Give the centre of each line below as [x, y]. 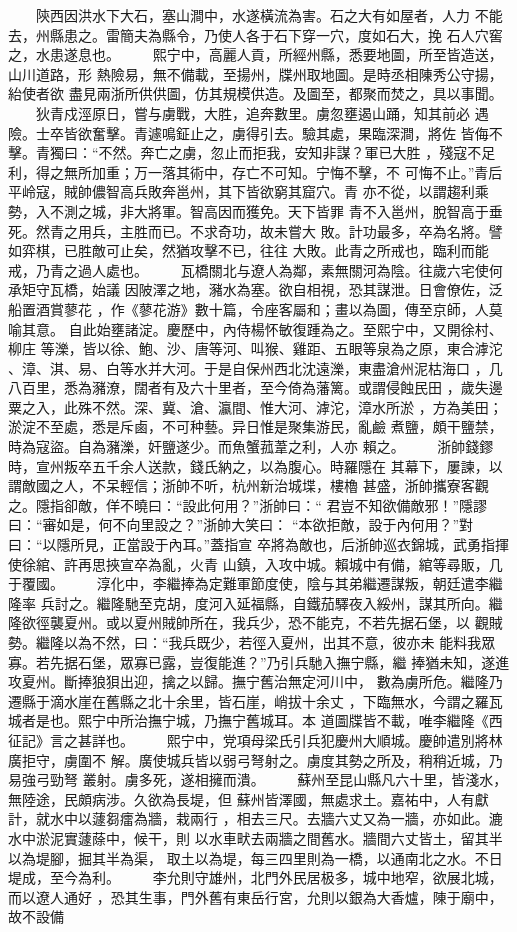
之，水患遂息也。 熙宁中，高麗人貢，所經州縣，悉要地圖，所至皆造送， [255, 54]
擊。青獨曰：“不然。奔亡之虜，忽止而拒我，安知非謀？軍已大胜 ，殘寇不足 [252, 152]
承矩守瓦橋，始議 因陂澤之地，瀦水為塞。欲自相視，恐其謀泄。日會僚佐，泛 [255, 289]
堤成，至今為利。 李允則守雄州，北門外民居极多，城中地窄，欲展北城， [255, 877]
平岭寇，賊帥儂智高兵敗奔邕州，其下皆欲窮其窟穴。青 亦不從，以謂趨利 [241, 191]
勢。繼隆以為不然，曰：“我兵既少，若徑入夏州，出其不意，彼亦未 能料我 [245, 642]
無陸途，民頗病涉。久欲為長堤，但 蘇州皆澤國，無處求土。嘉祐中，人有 [241, 798]
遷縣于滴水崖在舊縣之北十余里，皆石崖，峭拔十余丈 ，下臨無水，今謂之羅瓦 [255, 700]
